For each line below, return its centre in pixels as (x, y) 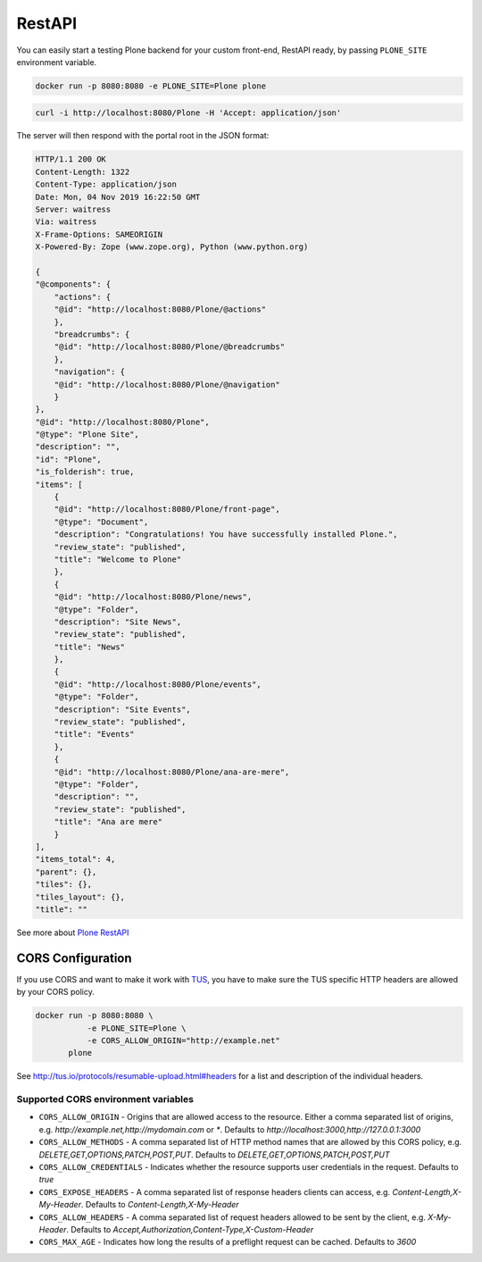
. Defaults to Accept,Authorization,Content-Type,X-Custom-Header (190, 1229)
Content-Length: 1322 (83, 171)
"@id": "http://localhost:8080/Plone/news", (153, 597)
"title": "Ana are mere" (108, 822)
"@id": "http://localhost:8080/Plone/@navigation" (167, 384)
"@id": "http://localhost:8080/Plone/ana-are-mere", (172, 772)
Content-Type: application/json (106, 184)
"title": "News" (89, 647)
